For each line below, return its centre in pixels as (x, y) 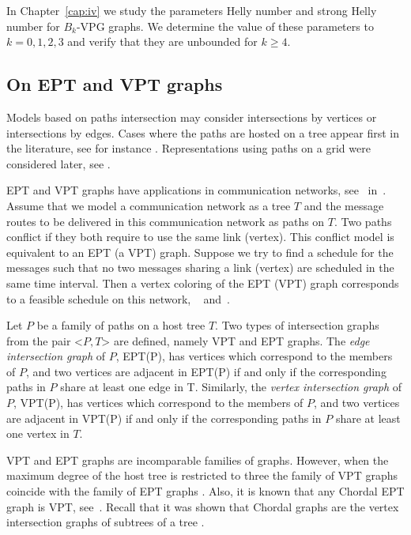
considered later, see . (58, 163)
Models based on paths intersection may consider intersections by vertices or (192, 117)
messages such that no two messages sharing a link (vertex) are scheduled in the (200, 267)
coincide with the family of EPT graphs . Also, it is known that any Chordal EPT (205, 491)
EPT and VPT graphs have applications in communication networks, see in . (196, 190)
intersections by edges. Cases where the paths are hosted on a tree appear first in (203, 132)
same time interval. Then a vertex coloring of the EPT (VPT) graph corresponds (203, 283)
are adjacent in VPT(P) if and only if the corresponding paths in (164, 418)
